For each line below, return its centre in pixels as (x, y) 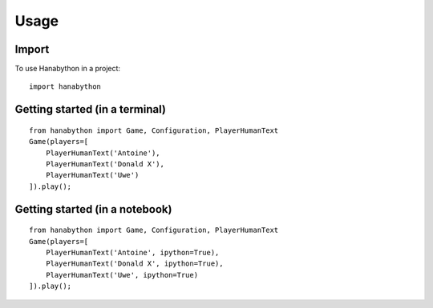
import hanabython (65, 87)
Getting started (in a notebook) (93, 209)
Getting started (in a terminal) (90, 109)
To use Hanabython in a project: (67, 69)
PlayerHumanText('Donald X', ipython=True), (134, 264)
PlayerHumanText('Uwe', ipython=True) (122, 275)
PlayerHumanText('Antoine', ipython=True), (132, 252)
